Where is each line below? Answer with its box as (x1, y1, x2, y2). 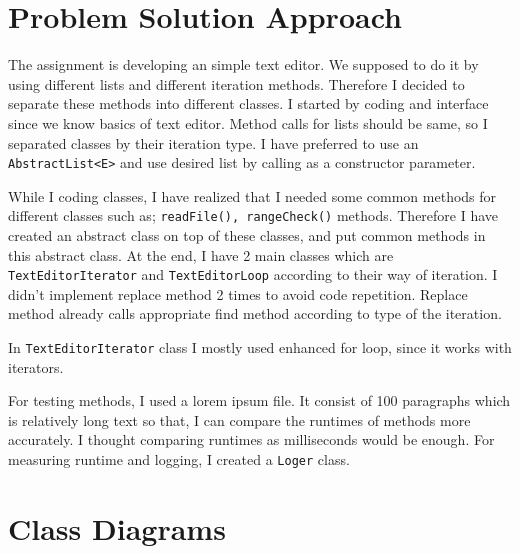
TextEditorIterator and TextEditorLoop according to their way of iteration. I (8, 264, 498, 285)
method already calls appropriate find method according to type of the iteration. (8, 303, 502, 324)
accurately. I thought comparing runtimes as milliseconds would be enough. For (8, 429, 495, 450)
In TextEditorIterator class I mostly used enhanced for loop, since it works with (8, 337, 512, 358)
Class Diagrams (8, 507, 226, 548)
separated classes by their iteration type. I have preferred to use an (8, 132, 419, 153)
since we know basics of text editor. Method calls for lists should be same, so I (8, 112, 488, 133)
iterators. (8, 356, 64, 377)
